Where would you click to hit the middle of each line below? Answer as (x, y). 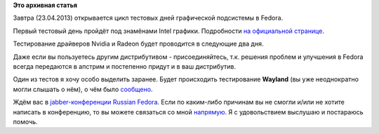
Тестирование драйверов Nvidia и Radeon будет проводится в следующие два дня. (138, 44)
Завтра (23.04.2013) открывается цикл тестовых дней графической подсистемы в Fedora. (148, 18)
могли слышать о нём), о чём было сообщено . (83, 89)
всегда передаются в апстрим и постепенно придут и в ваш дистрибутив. (125, 66)
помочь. (25, 121)
